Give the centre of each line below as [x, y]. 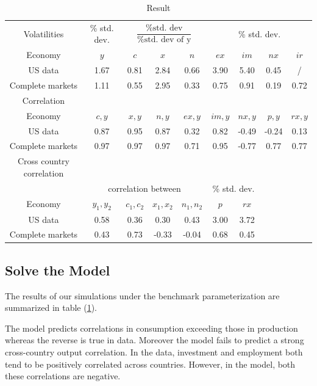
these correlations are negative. [63, 376]
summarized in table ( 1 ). [51, 308]
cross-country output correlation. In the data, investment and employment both [154, 352]
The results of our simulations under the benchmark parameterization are [142, 295]
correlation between [144, 188]
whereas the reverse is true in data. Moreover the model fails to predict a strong [155, 340]
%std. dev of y [164, 39]
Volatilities [44, 33]
